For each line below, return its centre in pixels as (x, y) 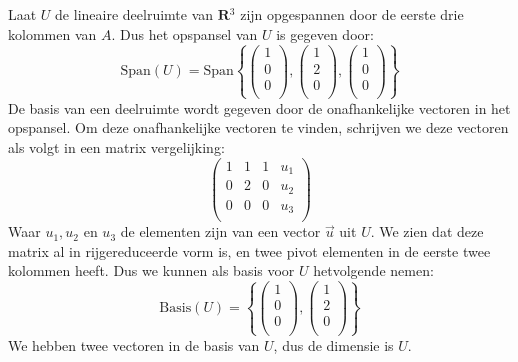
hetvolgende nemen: (373, 270)
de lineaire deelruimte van (134, 14)
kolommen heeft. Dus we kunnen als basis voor (151, 270)
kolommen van (52, 33)
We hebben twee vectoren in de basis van (134, 344)
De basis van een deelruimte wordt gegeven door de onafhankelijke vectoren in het (259, 107)
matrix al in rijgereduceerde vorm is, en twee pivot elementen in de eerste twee (249, 250)
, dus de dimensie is (333, 344)
